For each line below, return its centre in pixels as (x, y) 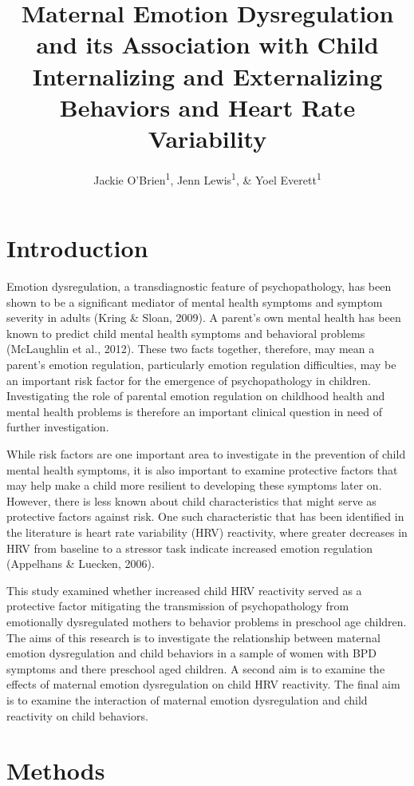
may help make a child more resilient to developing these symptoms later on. (194, 485)
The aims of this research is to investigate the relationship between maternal (193, 637)
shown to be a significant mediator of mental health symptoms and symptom (195, 302)
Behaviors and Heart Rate (207, 107)
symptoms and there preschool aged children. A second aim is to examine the (196, 668)
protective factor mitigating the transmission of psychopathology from (178, 606)
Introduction (77, 248)
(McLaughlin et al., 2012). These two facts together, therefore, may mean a (191, 349)
